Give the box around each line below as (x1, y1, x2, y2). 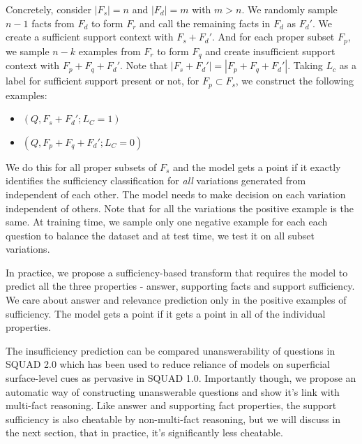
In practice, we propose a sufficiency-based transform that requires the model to (6, 265, 348, 279)
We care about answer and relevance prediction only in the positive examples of (6, 293, 347, 307)
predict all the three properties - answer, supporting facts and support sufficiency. (6, 279, 355, 293)
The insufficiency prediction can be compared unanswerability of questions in (6, 343, 335, 357)
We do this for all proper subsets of (6, 159, 157, 174)
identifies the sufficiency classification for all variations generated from (6, 173, 306, 188)
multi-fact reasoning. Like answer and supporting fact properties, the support (6, 398, 337, 413)
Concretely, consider (6, 2, 92, 16)
